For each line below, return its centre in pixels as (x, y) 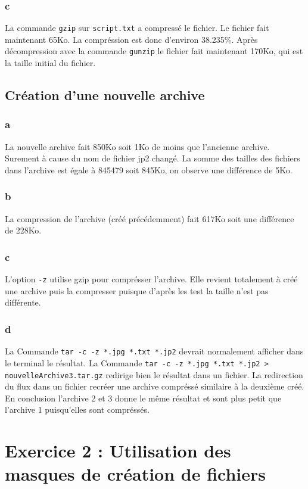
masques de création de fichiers (136, 474)
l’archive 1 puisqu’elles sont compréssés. (77, 409)
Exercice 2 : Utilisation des (118, 451)
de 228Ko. (23, 230)
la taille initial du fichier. (50, 63)
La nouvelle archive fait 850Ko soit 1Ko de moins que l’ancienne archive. (137, 146)
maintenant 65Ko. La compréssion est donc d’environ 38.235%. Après (131, 39)
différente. (23, 302)
